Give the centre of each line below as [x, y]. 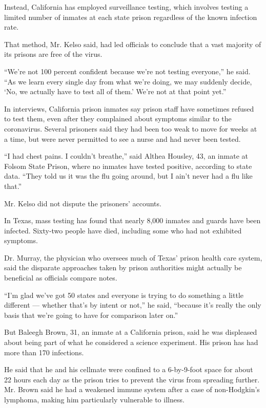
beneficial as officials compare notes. [61, 278]
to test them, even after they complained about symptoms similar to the [118, 119]
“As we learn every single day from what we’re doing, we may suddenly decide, [128, 81]
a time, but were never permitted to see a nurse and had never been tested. [122, 138]
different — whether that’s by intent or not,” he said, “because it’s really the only [133, 305]
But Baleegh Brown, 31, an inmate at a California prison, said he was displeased [131, 332]
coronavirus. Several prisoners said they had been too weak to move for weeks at [131, 128]
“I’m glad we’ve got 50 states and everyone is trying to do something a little [124, 295]
